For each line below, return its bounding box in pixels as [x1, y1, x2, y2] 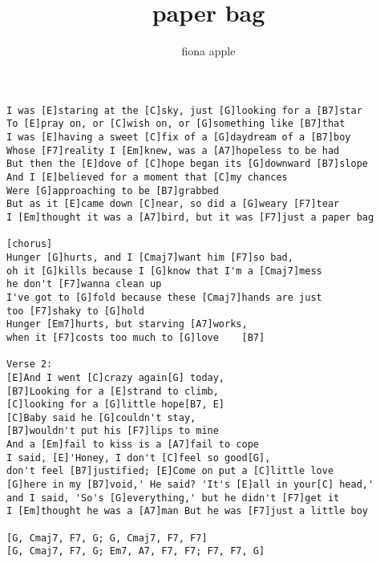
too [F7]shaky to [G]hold [6, 305, 144, 317]
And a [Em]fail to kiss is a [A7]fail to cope [6, 439, 259, 451]
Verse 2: [6, 358, 53, 371]
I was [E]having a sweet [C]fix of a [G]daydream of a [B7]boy [6, 132, 351, 144]
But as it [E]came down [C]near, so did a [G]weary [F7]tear [6, 198, 340, 210]
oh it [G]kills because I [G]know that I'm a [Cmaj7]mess [6, 265, 322, 277]
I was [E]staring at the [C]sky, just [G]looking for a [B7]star [6, 104, 362, 116]
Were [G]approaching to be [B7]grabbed [6, 184, 219, 196]
